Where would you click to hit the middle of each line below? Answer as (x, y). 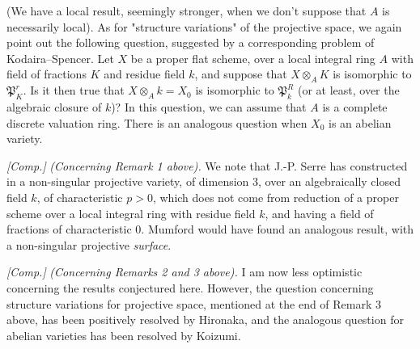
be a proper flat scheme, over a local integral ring (253, 58)
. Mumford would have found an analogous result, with (277, 229)
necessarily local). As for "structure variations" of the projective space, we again (204, 26)
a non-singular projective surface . (89, 244)
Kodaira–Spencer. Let (60, 58)
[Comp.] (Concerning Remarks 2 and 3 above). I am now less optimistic (185, 272)
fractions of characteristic (69, 229)
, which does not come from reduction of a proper (276, 197)
